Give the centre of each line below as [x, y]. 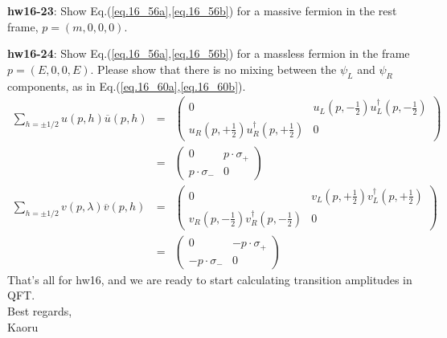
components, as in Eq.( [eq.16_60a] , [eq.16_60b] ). [127, 86]
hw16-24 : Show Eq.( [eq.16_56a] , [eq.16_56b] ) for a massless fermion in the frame [209, 53]
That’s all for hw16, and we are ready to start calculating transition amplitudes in [210, 279]
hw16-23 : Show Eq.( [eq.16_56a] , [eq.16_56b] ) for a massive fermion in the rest [202, 10]
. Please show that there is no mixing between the [213, 69]
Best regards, [40, 310]
